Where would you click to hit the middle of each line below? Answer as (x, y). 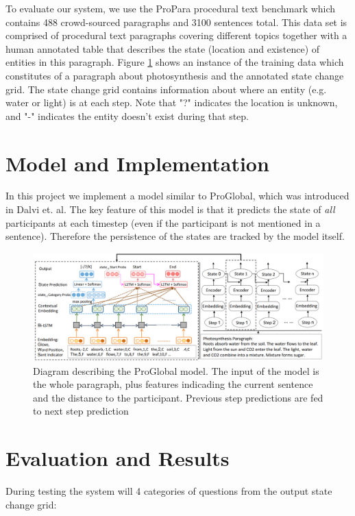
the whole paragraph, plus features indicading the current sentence (173, 384)
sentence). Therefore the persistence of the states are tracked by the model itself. (175, 236)
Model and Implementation (137, 163)
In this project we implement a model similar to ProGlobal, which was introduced (177, 196)
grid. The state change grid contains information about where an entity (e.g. (166, 89)
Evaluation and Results (118, 458)
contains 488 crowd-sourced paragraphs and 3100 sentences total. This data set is (176, 22)
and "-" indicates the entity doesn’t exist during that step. (127, 115)
